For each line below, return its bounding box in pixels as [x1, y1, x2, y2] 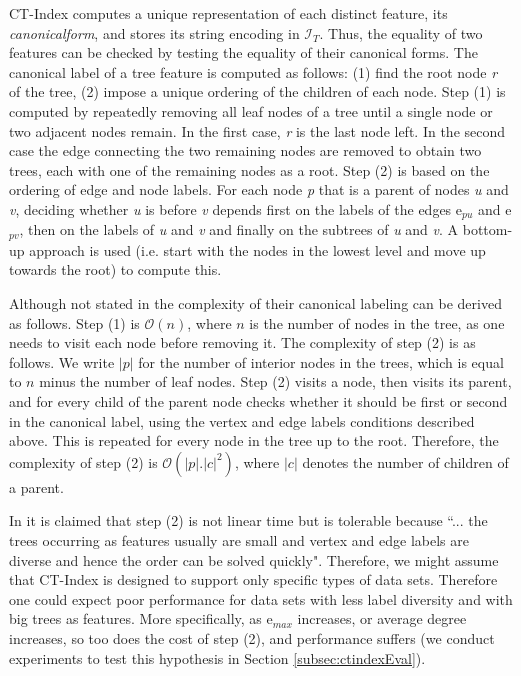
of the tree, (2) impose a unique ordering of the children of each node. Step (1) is [9, 81, 506, 102]
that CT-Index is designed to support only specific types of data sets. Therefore [9, 569, 498, 590]
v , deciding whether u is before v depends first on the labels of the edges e [9, 198, 462, 219]
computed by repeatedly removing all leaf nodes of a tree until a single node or [9, 100, 493, 121]
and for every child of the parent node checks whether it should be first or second [9, 391, 508, 411]
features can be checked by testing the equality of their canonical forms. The [9, 42, 478, 63]
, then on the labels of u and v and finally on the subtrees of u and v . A [19, 219, 459, 240]
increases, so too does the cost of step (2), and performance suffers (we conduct [9, 627, 495, 648]
